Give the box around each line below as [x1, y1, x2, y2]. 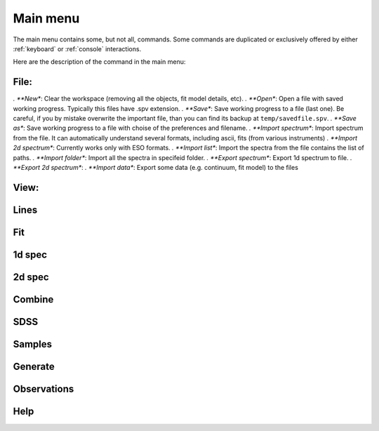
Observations [13, 383, 74, 394]
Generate [13, 360, 55, 372]
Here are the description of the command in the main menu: [13, 58, 186, 66]
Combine [13, 293, 54, 305]
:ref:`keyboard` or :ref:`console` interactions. [13, 44, 142, 53]
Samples [13, 338, 53, 350]
